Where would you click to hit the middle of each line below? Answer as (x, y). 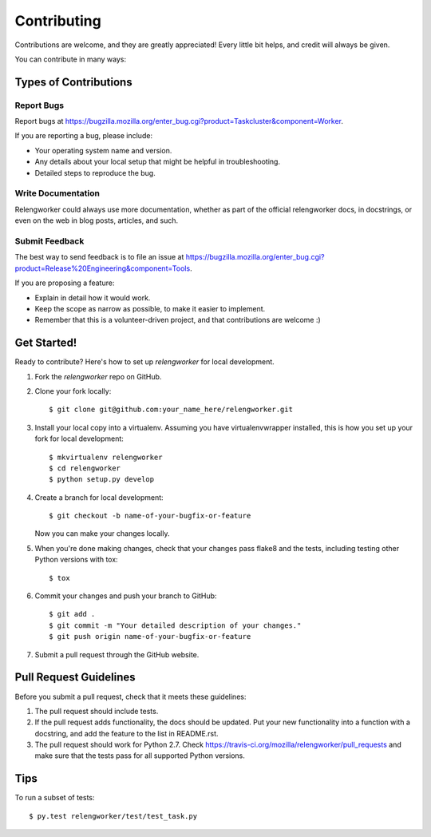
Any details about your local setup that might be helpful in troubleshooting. (158, 162)
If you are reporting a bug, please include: (84, 136)
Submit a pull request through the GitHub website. (117, 654)
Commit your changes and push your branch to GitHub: (126, 596)
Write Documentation (57, 193)
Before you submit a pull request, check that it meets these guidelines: (130, 696)
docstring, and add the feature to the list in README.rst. (127, 733)
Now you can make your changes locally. (102, 534)
